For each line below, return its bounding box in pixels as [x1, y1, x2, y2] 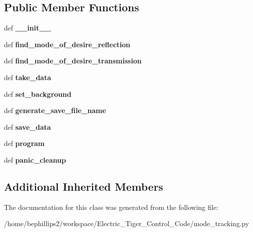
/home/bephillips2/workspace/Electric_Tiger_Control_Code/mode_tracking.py [4, 218, 249, 229]
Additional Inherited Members [4, 178, 163, 194]
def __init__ [4, 23, 51, 33]
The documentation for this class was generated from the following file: [4, 202, 218, 212]
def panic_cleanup [4, 154, 66, 165]
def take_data [4, 72, 51, 82]
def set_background [4, 88, 72, 99]
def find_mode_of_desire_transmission [4, 56, 142, 66]
